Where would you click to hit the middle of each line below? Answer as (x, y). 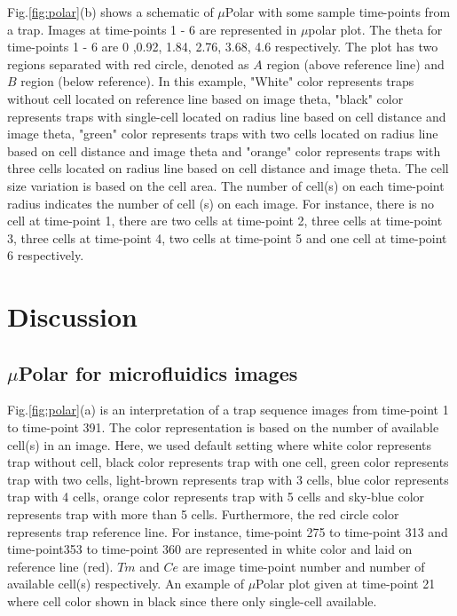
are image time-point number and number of (303, 566)
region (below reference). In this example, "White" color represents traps (217, 81)
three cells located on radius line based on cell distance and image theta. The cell (228, 168)
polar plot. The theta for (375, 29)
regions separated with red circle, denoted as (128, 63)
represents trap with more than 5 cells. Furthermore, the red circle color (203, 514)
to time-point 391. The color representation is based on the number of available (223, 427)
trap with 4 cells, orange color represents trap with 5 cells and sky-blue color (216, 497)
